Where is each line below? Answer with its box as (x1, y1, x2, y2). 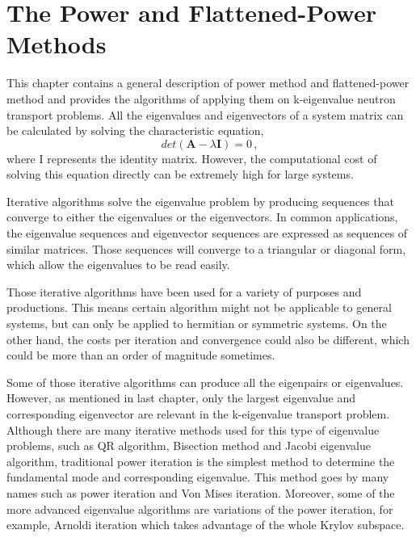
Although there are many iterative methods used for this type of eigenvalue (6, 421, 380, 438)
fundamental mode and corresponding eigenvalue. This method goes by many (6, 469, 389, 485)
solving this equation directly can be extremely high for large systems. (6, 166, 354, 183)
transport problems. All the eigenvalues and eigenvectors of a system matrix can (6, 106, 404, 123)
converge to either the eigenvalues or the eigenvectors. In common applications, (6, 208, 398, 225)
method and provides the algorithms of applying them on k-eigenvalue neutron (6, 90, 396, 107)
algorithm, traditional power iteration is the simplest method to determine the (6, 452, 395, 469)
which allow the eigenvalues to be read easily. (6, 256, 230, 273)
